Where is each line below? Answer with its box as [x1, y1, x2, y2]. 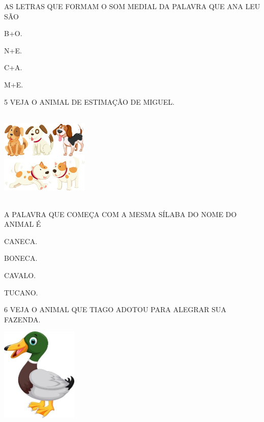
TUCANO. [4, 287, 38, 297]
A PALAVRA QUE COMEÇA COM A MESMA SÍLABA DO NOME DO [4, 208, 237, 219]
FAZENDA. [4, 314, 41, 324]
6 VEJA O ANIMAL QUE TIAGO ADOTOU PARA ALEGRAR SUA [4, 304, 226, 315]
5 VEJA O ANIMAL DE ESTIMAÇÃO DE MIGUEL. [4, 96, 174, 107]
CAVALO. [4, 270, 36, 281]
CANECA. [4, 235, 38, 246]
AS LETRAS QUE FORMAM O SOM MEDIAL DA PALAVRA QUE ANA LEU [4, 1, 260, 11]
